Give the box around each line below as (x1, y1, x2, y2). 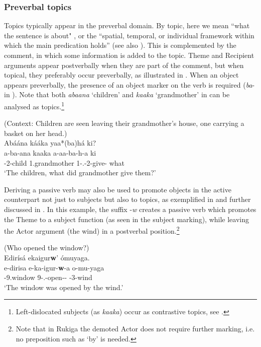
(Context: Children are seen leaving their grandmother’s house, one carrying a (4, 118, 244, 128)
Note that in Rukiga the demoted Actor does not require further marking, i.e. (16, 323, 255, 333)
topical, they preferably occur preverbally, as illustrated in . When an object (4, 70, 239, 80)
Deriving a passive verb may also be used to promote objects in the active (4, 184, 231, 194)
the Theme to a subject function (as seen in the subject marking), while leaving (4, 214, 249, 224)
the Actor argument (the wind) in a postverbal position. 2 (4, 224, 180, 236)
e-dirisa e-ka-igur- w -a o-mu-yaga (4, 262, 104, 272)
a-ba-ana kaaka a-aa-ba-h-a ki (4, 148, 96, 158)
